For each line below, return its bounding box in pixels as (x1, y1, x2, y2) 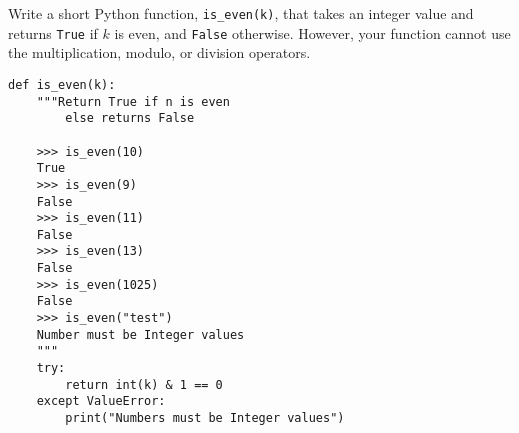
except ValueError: (36, 394, 166, 409)
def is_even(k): (8, 77, 116, 92)
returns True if (8, 22, 98, 43)
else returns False (65, 111, 195, 126)
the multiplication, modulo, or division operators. (8, 42, 311, 63)
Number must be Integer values (36, 327, 245, 342)
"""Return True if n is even (36, 94, 230, 109)
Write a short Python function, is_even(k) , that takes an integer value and (8, 3, 474, 23)
